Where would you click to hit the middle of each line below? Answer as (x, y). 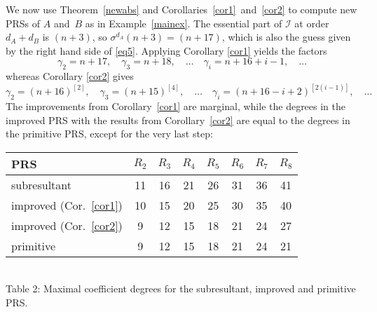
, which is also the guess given (286, 37)
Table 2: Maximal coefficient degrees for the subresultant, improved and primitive (181, 289)
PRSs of (23, 23)
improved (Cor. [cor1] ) (67, 205)
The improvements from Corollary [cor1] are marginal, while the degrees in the (176, 106)
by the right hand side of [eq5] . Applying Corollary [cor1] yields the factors (166, 50)
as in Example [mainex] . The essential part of (184, 23)
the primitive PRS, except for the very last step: (109, 134)
